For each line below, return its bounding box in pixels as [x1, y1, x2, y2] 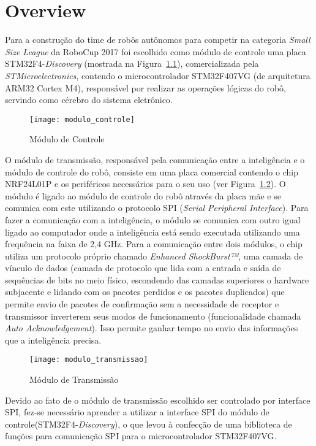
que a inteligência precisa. [5, 333, 102, 346]
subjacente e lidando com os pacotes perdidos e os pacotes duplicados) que [5, 285, 285, 298]
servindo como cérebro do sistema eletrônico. [5, 93, 173, 106]
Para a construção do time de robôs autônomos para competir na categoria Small [5, 33, 310, 46]
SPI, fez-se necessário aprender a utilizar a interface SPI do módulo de [5, 406, 269, 418]
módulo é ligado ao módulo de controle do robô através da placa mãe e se [5, 189, 281, 202]
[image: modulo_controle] [29, 115, 135, 124]
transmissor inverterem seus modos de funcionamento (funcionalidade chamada [5, 309, 301, 322]
